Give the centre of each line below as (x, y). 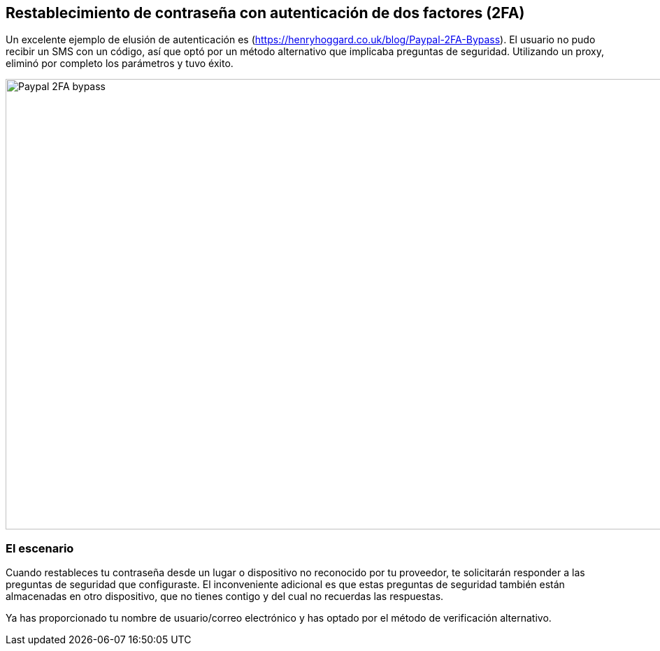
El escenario (40, 548)
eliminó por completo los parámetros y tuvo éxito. (120, 64)
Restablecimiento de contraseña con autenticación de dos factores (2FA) (265, 13)
